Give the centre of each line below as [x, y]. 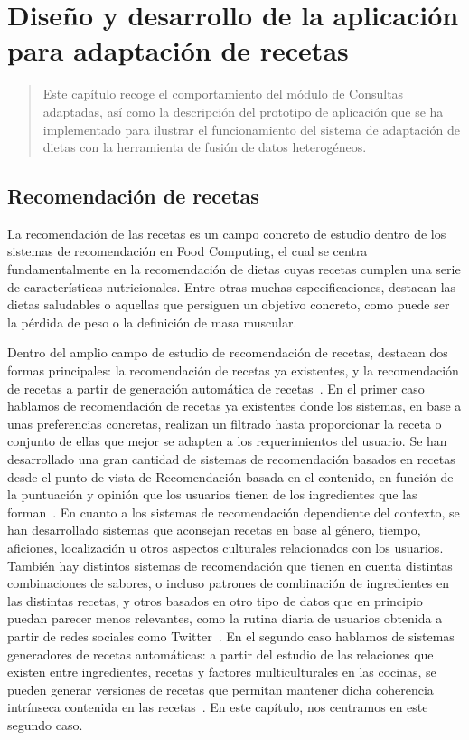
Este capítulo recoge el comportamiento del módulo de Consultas [223, 94]
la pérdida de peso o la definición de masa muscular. [152, 322]
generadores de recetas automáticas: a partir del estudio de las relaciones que [220, 654]
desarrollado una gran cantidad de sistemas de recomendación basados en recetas [231, 459]
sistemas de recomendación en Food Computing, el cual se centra [188, 251]
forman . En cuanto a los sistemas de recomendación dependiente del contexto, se [234, 512]
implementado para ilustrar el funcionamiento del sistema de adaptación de [251, 129]
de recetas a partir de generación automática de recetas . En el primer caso [216, 388]
